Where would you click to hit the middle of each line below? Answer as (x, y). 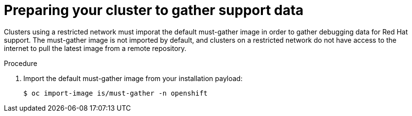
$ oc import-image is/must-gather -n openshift (116, 93)
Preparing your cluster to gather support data (154, 10)
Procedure (21, 63)
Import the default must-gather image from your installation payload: (133, 78)
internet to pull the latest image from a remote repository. (95, 48)
